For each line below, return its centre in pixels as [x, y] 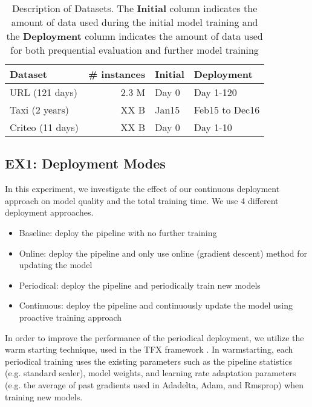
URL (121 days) [44, 92]
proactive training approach [70, 317]
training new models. [44, 396]
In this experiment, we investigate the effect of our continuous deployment [142, 189]
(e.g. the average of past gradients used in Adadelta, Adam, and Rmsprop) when [154, 384]
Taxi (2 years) [39, 110]
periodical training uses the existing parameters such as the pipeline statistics [148, 361]
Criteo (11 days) [44, 127]
